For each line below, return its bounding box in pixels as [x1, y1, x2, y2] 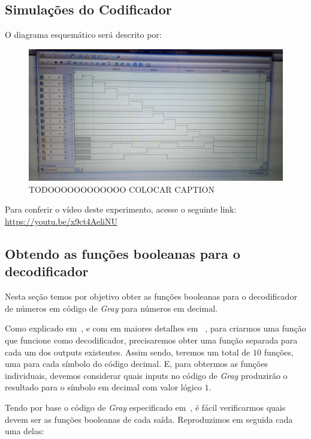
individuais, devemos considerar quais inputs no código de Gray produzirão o [5, 369, 288, 381]
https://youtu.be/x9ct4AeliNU [5, 215, 117, 228]
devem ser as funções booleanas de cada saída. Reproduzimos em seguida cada [5, 413, 293, 425]
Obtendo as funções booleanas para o [5, 244, 240, 263]
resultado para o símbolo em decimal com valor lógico [5, 381, 202, 393]
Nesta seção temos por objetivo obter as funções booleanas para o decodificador [5, 290, 297, 303]
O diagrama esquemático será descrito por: [5, 28, 162, 41]
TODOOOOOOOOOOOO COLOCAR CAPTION [29, 183, 215, 195]
